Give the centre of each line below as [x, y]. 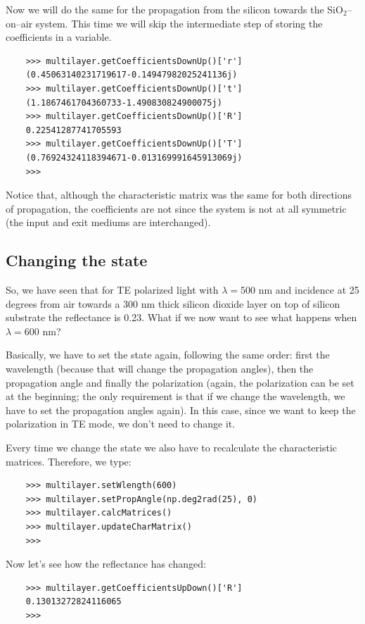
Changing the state [77, 260]
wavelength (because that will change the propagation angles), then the [160, 369]
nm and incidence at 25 [309, 290]
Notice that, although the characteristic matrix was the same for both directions [179, 195]
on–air [19, 23]
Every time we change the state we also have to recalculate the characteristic [172, 448]
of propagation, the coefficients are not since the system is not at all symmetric [176, 208]
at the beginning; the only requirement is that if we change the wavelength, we [175, 396]
